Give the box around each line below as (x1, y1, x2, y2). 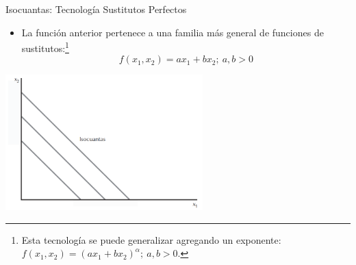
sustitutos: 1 (21, 39, 69, 55)
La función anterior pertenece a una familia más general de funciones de (21, 25, 324, 39)
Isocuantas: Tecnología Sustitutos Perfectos (5, 2, 187, 16)
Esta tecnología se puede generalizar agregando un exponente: (21, 232, 281, 247)
